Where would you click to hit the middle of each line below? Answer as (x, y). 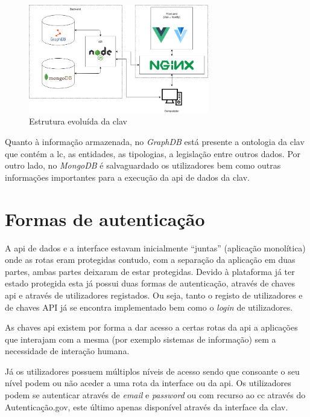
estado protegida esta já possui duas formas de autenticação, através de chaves (150, 283)
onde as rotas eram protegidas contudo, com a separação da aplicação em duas (150, 260)
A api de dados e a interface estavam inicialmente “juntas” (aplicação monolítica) (155, 247)
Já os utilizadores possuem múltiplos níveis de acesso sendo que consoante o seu (152, 371)
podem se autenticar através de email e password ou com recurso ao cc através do (155, 395)
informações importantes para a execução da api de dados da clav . (127, 177)
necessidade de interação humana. (67, 351)
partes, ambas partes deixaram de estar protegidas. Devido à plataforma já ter (150, 271)
